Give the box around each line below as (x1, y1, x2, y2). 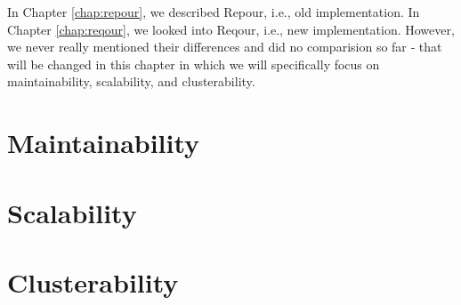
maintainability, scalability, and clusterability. (7, 72, 255, 91)
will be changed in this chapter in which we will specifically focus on (7, 54, 380, 73)
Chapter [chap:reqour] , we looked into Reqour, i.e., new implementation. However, (7, 20, 455, 38)
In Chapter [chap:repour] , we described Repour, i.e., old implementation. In (7, 3, 420, 20)
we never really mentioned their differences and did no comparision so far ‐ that (7, 37, 442, 56)
